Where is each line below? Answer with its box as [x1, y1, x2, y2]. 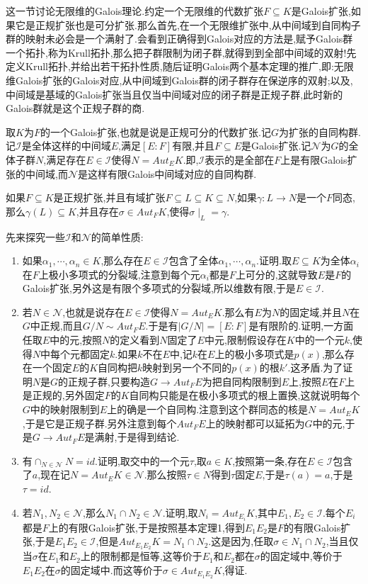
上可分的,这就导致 [235, 266, 318, 281]
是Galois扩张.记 [241, 138, 311, 153]
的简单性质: [91, 229, 144, 244]
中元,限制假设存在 [204, 332, 287, 347]
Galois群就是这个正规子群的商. [6, 101, 145, 116]
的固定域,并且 [280, 304, 343, 319]
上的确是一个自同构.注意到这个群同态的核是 [107, 402, 309, 417]
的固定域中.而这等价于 [60, 562, 163, 577]
